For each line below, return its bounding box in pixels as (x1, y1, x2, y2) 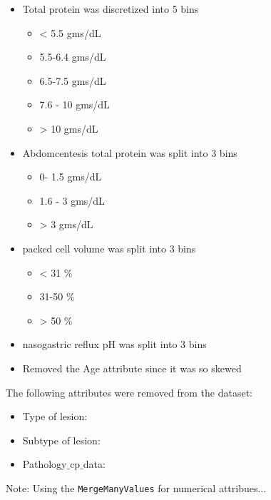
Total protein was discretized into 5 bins (22, 1, 199, 16)
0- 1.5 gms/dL (39, 169, 102, 184)
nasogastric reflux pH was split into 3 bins (22, 337, 207, 352)
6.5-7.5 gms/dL (39, 73, 106, 88)
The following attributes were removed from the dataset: (6, 384, 253, 399)
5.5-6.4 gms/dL (39, 49, 106, 64)
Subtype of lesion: (22, 432, 101, 447)
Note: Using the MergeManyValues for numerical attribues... (6, 480, 267, 495)
